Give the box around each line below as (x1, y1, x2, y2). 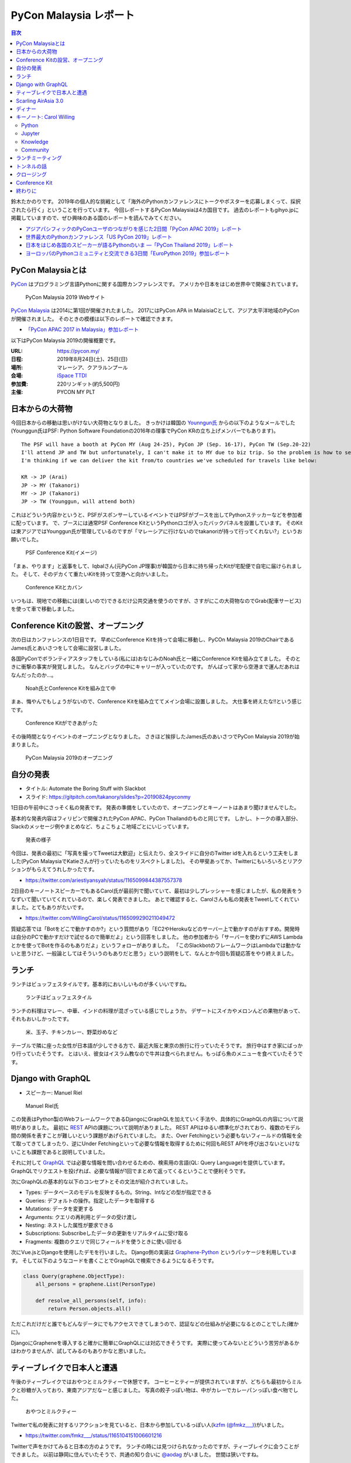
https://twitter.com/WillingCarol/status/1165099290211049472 (25, 915, 175, 922)
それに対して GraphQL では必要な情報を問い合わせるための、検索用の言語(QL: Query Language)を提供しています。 (11, 1159, 288, 1166)
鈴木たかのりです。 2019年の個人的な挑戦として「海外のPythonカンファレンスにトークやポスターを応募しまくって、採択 (11, 198, 301, 205)
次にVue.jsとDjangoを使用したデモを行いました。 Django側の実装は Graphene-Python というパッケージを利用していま (11, 1249, 297, 1256)
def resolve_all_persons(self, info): (35, 1297, 147, 1304)
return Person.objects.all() (47, 1306, 132, 1312)
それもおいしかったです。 (11, 1015, 73, 1022)
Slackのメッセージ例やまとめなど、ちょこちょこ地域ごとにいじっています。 (11, 823, 192, 830)
